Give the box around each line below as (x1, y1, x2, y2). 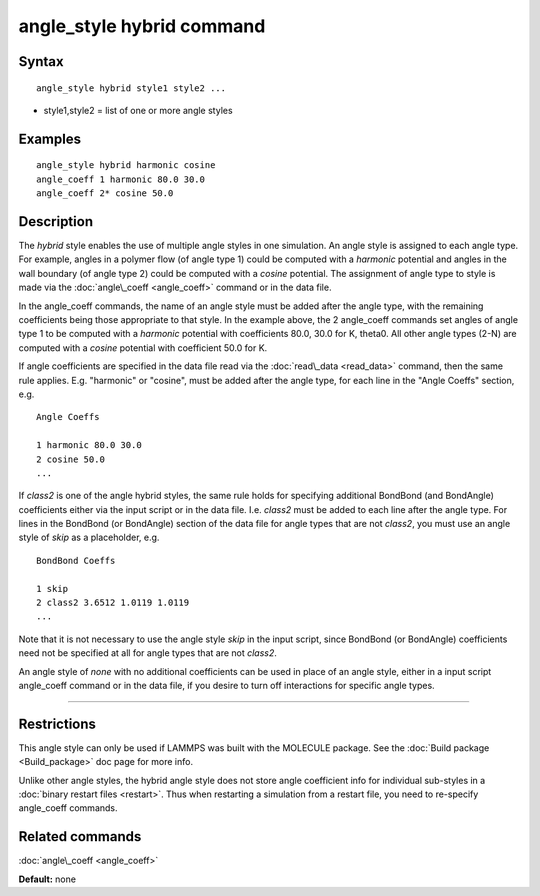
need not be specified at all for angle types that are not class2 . (18, 647, 277, 659)
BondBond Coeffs (36, 555, 116, 566)
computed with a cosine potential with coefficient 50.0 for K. (18, 341, 268, 354)
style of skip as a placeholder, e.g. (18, 531, 160, 544)
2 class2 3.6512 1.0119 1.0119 (36, 597, 190, 609)
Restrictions (18, 715, 97, 732)
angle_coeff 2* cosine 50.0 (36, 188, 174, 199)
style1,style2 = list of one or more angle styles (43, 104, 234, 116)
